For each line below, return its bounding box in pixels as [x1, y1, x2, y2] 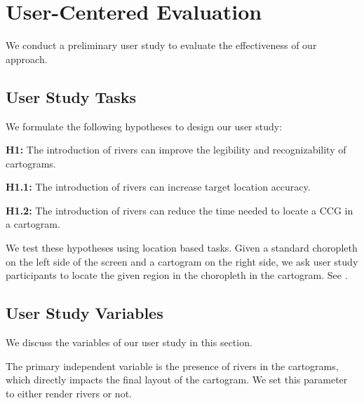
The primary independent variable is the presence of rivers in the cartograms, [6, 358, 339, 373]
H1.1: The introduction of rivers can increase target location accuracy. [6, 179, 311, 194]
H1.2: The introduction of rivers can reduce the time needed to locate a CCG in [6, 203, 353, 217]
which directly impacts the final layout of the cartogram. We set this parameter [6, 372, 348, 387]
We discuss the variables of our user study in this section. [6, 335, 252, 350]
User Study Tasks [6, 86, 136, 107]
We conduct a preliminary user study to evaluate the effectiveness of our [6, 38, 317, 53]
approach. [6, 51, 48, 66]
